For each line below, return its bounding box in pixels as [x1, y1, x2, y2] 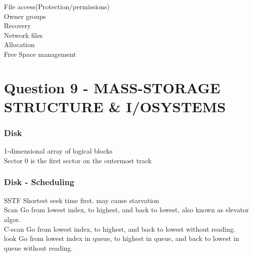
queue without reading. [4, 242, 73, 253]
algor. [4, 214, 21, 224]
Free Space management [4, 49, 76, 59]
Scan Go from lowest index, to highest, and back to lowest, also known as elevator [4, 205, 249, 215]
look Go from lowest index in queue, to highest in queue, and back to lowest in [4, 233, 239, 243]
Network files [4, 30, 43, 40]
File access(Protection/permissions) [4, 1, 110, 11]
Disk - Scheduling [4, 176, 75, 188]
